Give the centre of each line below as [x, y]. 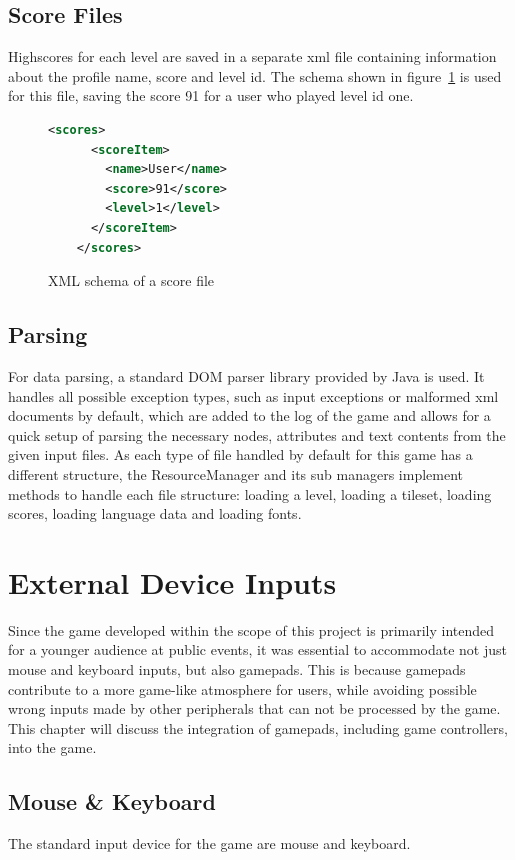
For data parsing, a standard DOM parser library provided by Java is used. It [246, 375]
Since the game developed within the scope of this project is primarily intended [251, 629]
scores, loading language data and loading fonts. [155, 513]
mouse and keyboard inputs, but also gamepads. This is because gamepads [237, 669]
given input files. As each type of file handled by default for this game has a [240, 454]
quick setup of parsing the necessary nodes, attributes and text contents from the [257, 434]
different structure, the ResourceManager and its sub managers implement [236, 473]
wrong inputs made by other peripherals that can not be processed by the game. [254, 708]
